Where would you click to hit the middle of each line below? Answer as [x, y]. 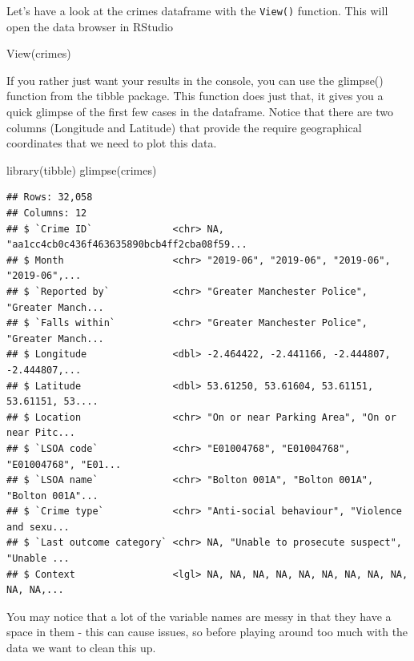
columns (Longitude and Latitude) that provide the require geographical [184, 127]
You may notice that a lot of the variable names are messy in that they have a [199, 616]
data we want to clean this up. [81, 648]
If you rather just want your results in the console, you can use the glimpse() [195, 80]
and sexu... [38, 527]
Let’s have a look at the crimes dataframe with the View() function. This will [197, 10]
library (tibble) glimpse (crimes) [82, 169]
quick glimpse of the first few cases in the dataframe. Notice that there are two [200, 112]
